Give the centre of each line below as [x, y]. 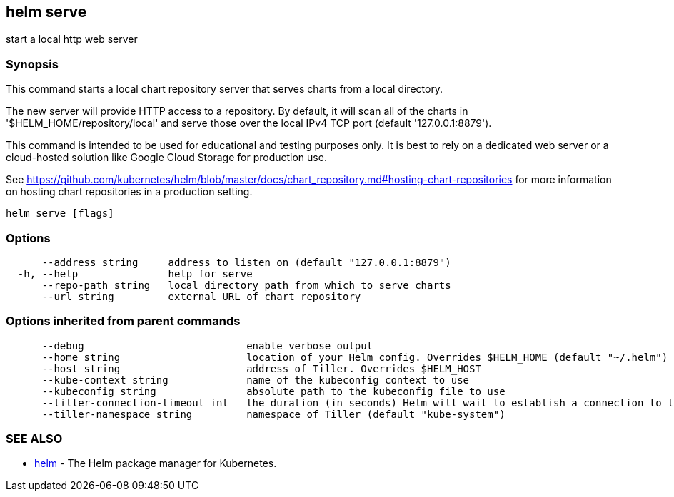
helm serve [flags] [60, 214]
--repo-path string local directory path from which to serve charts [246, 285]
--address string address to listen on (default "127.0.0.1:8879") [246, 262]
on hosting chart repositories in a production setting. [129, 192]
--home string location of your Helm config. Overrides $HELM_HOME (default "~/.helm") [355, 357]
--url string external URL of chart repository [201, 296]
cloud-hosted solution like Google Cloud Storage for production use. [166, 158]
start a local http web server [72, 39]
